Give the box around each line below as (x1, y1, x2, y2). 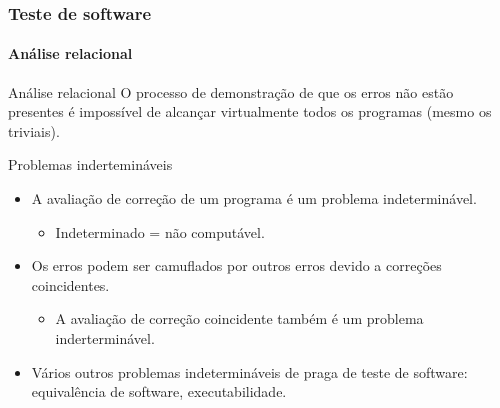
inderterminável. (55, 327, 155, 348)
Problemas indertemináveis (8, 154, 173, 175)
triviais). (8, 120, 60, 141)
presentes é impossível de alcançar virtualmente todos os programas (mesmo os (8, 101, 492, 122)
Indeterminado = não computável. (55, 221, 265, 242)
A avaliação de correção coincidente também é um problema (55, 308, 424, 329)
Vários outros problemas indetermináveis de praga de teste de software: (31, 361, 468, 382)
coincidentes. (31, 274, 110, 295)
